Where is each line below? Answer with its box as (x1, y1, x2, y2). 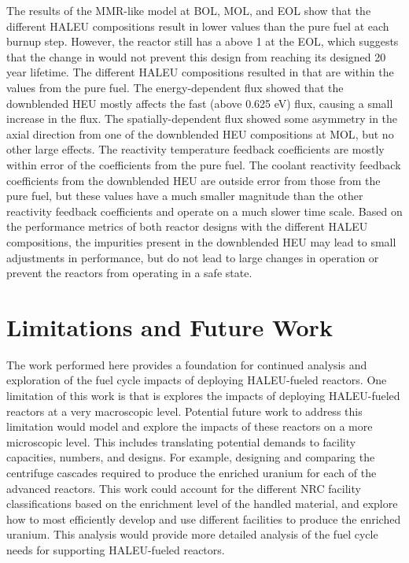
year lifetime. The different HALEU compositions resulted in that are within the (6, 64, 394, 80)
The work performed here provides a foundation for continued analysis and (6, 356, 367, 372)
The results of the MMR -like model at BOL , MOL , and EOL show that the (6, 2, 371, 18)
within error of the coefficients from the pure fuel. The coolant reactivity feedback (6, 156, 401, 172)
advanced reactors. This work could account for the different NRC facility (6, 480, 361, 496)
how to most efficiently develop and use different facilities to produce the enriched (6, 510, 401, 527)
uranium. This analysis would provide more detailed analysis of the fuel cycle (6, 526, 378, 543)
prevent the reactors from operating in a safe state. (6, 265, 252, 281)
